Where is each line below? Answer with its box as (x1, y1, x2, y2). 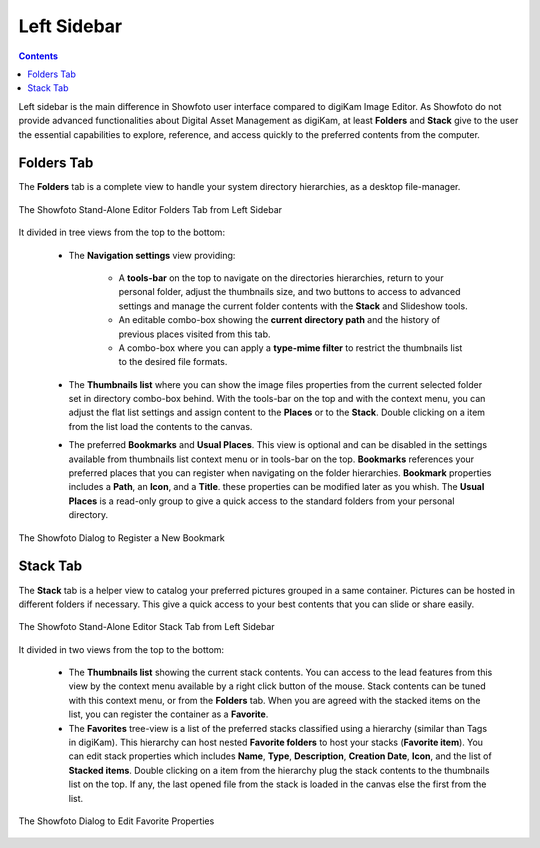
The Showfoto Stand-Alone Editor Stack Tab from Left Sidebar (18, 621, 275, 633)
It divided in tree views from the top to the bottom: (18, 226, 225, 239)
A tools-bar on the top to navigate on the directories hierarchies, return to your (118, 271, 444, 284)
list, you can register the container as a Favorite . (68, 708, 269, 720)
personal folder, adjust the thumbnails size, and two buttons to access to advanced (118, 286, 461, 298)
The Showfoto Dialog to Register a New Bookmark (18, 531, 225, 544)
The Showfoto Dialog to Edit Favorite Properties (18, 815, 215, 827)
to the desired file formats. (118, 356, 228, 368)
